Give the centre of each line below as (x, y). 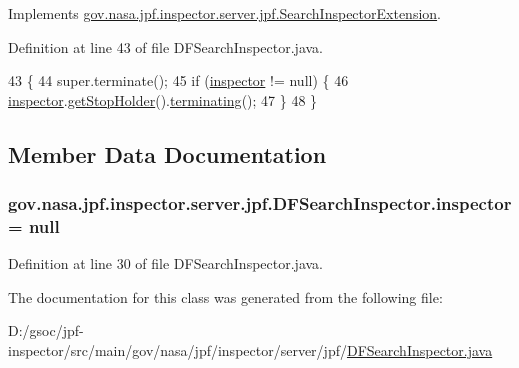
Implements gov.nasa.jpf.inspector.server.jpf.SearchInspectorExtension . (224, 13)
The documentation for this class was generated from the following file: (225, 296)
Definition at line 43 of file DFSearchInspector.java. (165, 46)
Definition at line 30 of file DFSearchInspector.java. (165, 263)
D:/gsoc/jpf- (46, 330)
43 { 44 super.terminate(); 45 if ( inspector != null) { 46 (178, 80)
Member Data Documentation (167, 153)
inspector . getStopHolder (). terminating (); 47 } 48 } (163, 99)
